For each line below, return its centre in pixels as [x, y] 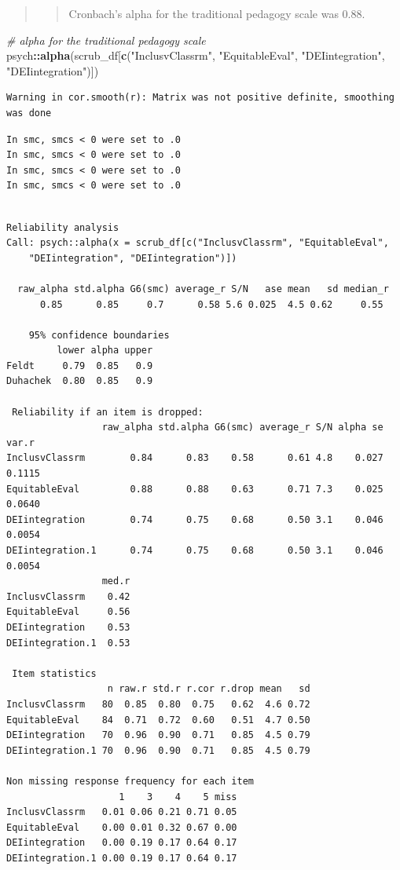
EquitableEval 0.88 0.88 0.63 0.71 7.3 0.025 [195, 489]
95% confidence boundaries [99, 335]
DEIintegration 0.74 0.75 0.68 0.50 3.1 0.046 [195, 519]
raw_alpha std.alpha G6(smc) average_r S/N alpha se [242, 428]
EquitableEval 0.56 [68, 612]
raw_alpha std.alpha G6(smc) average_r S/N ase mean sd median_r [203, 289]
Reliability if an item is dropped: [108, 412]
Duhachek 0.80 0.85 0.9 [80, 381]
